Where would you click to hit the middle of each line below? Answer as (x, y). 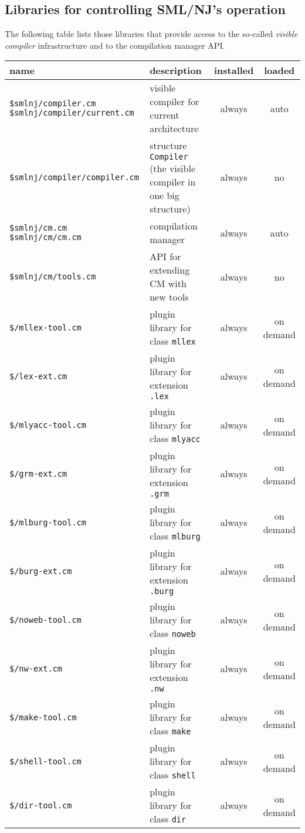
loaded (279, 70)
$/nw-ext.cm (36, 668)
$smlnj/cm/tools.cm (53, 277)
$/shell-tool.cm (45, 761)
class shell (173, 775)
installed (234, 70)
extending (170, 270)
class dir (168, 819)
